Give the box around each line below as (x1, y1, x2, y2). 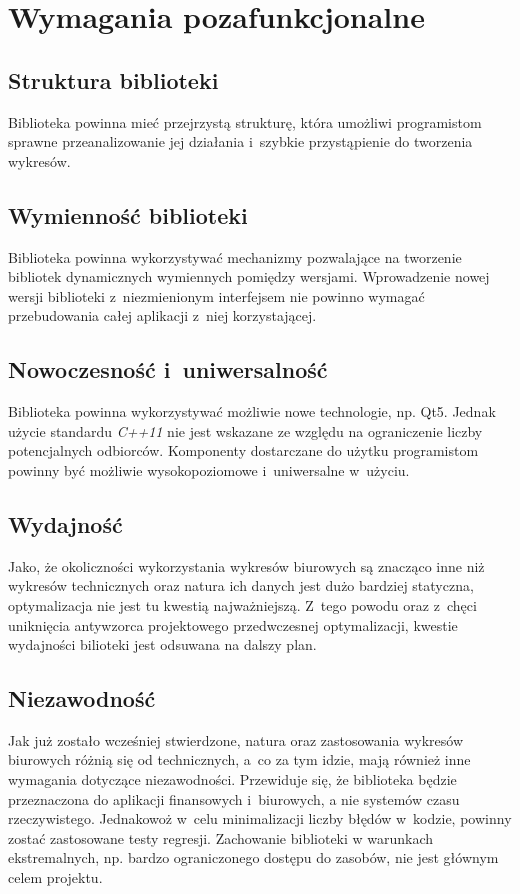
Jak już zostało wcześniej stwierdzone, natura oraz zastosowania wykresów (8, 729, 463, 750)
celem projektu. (8, 867, 103, 888)
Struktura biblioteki (8, 64, 219, 95)
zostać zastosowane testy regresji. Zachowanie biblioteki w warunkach (8, 827, 434, 848)
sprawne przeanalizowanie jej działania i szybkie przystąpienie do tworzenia (8, 131, 473, 152)
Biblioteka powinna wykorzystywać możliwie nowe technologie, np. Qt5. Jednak (8, 401, 496, 422)
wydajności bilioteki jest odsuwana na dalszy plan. (8, 634, 317, 655)
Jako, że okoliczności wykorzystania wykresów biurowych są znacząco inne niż (8, 555, 485, 576)
